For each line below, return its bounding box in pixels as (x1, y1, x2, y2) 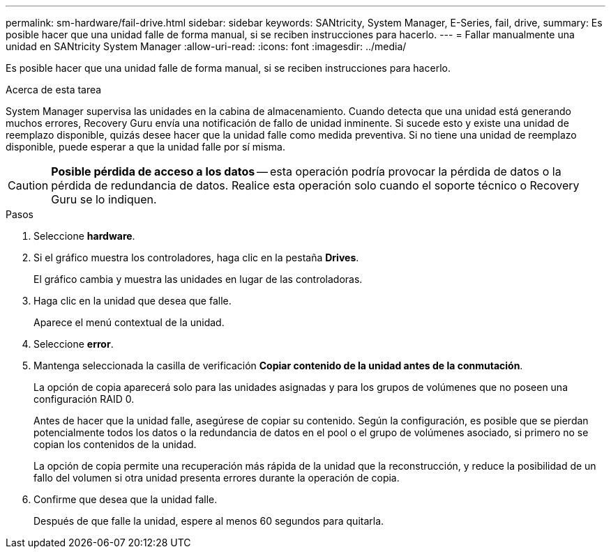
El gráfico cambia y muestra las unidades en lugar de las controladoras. (33, 273, 363, 285)
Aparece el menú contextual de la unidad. (33, 316, 225, 328)
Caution (8, 178, 49, 192)
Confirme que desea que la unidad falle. (33, 493, 218, 505)
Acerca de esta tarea (6, 84, 102, 95)
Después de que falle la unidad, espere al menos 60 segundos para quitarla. (33, 515, 384, 527)
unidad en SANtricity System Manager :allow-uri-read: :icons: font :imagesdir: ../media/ (6, 40, 407, 52)
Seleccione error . (33, 338, 114, 350)
